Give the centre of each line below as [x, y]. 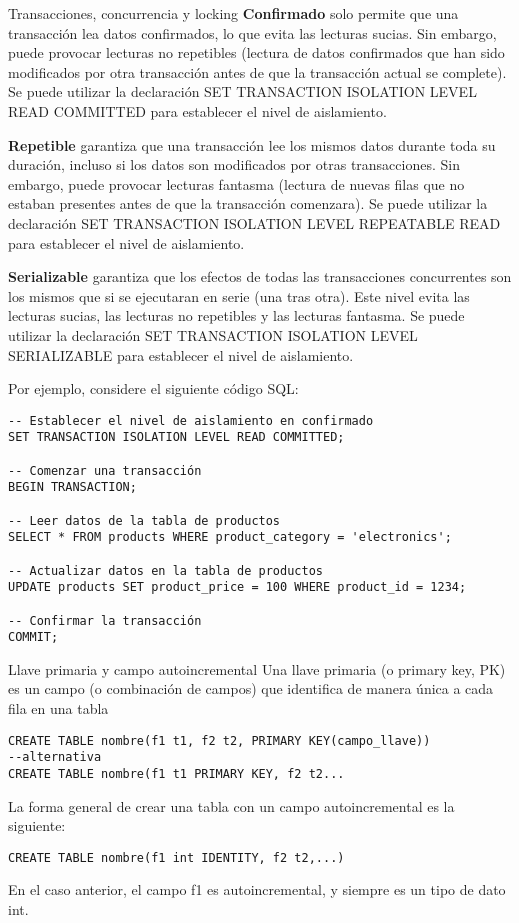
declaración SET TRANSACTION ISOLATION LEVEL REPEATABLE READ [254, 222]
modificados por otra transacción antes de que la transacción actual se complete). [257, 71]
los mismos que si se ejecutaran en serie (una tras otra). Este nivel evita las [239, 295]
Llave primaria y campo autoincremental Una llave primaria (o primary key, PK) [257, 668]
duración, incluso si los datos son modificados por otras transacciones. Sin [234, 164]
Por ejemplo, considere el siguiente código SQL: [153, 388]
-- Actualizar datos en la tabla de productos [165, 570]
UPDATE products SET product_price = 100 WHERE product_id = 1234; [237, 587]
